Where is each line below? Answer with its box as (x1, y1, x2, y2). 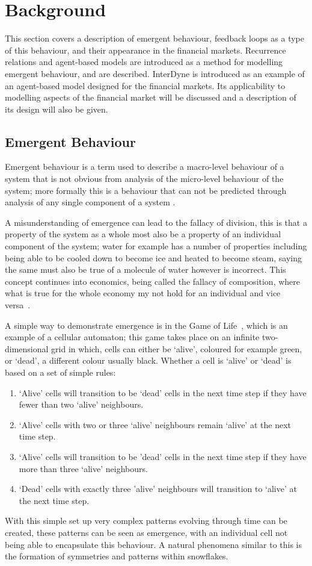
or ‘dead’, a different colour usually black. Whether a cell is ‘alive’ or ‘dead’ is (5, 354, 292, 367)
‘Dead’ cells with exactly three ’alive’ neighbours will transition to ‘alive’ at (19, 482, 297, 495)
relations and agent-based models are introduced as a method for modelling (5, 55, 283, 68)
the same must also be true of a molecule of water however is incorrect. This (5, 263, 286, 276)
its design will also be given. (5, 102, 108, 115)
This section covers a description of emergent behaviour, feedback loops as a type (5, 32, 304, 45)
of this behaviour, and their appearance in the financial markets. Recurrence (5, 43, 286, 56)
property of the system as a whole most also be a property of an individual (5, 228, 281, 240)
